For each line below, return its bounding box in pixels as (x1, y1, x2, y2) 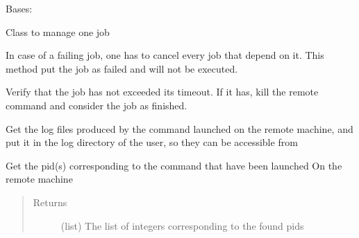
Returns (33, 194, 67, 209)
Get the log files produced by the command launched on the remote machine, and (6, 121, 353, 136)
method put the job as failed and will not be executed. (6, 61, 238, 75)
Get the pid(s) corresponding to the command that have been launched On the (6, 158, 342, 172)
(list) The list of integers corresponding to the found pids (60, 218, 304, 232)
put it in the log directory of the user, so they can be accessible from (6, 135, 298, 149)
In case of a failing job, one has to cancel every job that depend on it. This (6, 48, 324, 62)
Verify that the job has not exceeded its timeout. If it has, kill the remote (6, 84, 319, 99)
